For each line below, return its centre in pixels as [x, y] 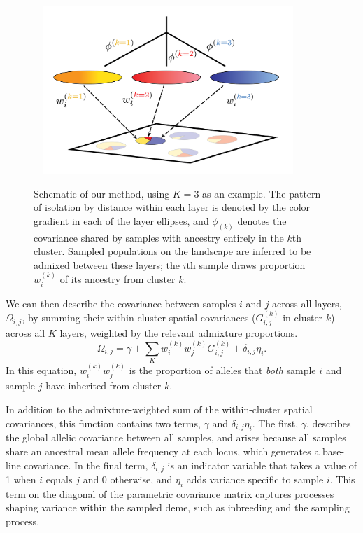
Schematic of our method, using [102, 193]
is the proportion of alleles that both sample [222, 370]
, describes [329, 423]
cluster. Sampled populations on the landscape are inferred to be [172, 251]
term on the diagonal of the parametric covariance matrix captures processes [170, 493]
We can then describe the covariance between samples [121, 303]
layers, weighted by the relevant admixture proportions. [179, 333]
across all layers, [307, 303]
